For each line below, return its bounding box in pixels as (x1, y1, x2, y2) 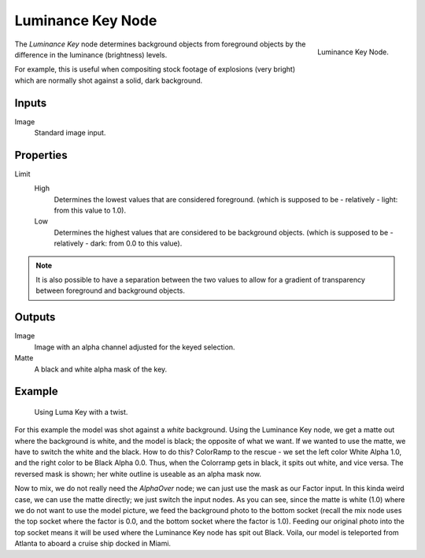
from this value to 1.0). (54, 205, 126, 216)
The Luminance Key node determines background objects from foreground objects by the (14, 39, 306, 49)
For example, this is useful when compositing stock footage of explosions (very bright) (14, 65, 296, 74)
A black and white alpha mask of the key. (34, 364, 168, 374)
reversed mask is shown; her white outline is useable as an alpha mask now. (14, 469, 262, 479)
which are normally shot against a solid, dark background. (14, 76, 203, 85)
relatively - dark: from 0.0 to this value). (54, 238, 183, 248)
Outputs (14, 311, 56, 324)
